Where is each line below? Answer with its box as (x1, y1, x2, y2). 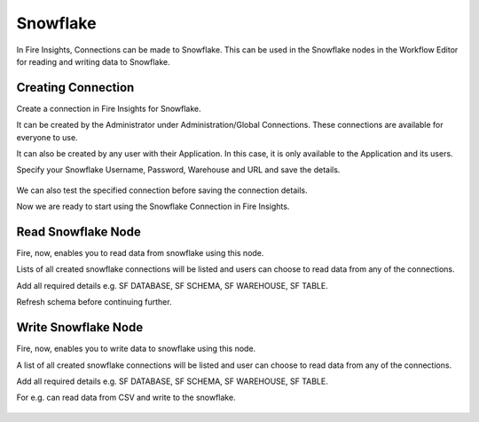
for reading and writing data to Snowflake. (16, 56, 170, 67)
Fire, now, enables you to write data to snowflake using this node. (16, 343, 256, 354)
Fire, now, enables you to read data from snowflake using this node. (16, 248, 264, 259)
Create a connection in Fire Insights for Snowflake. (16, 103, 201, 114)
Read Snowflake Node (16, 225, 141, 239)
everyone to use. (16, 131, 79, 142)
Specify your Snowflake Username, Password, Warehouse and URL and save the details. (16, 164, 341, 175)
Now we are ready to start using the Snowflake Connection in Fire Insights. (16, 201, 290, 212)
